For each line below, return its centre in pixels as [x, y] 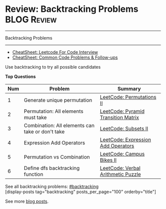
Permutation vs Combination [57, 157]
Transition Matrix [120, 117]
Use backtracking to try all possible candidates [53, 67]
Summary [129, 88]
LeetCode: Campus [122, 154]
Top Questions [21, 76]
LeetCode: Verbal [120, 168]
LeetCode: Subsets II [124, 128]
